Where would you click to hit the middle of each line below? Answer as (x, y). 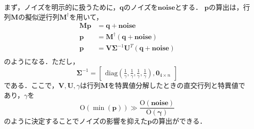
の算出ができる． (179, 121)
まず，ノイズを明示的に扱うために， (62, 7)
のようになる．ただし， (42, 61)
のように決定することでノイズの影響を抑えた (76, 121)
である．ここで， (31, 85)
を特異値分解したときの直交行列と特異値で (176, 85)
